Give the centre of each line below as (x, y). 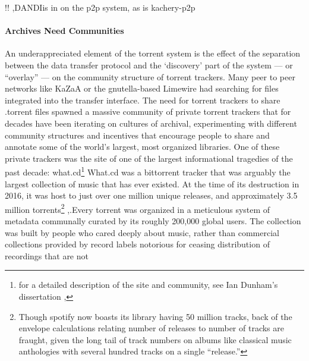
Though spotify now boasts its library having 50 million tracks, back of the (155, 316)
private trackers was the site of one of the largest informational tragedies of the (149, 158)
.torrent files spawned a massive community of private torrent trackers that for (148, 112)
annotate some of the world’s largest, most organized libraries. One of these (142, 147)
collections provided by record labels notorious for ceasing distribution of (137, 244)
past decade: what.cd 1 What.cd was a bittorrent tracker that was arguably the (148, 171)
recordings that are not (47, 255)
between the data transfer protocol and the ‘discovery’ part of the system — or (149, 65)
